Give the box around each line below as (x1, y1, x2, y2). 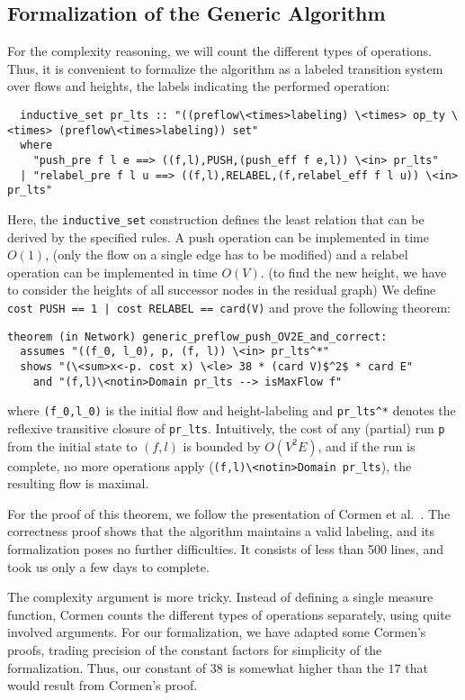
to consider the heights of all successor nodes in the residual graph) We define (7, 280, 436, 299)
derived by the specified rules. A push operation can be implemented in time (7, 227, 429, 246)
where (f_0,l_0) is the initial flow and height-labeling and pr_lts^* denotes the (7, 401, 456, 420)
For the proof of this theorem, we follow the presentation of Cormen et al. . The (7, 504, 451, 523)
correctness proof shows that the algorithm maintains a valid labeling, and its (7, 522, 435, 541)
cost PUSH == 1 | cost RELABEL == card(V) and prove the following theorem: (7, 297, 451, 316)
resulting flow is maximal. (7, 474, 149, 493)
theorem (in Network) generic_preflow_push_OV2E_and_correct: (7, 330, 388, 343)
